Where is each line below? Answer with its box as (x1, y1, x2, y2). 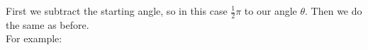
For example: (6, 31, 62, 46)
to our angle (244, 4, 297, 18)
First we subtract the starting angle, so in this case (6, 4, 228, 18)
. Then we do (305, 4, 362, 18)
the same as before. (6, 17, 89, 32)
